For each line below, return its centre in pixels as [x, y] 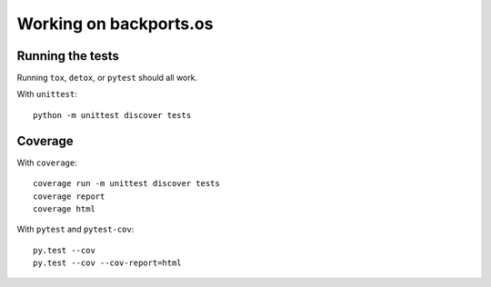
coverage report [69, 196]
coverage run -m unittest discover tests [126, 183]
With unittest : [47, 94]
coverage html [64, 208]
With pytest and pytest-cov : [75, 229]
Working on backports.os [115, 24]
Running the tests [68, 56]
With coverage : [47, 163]
